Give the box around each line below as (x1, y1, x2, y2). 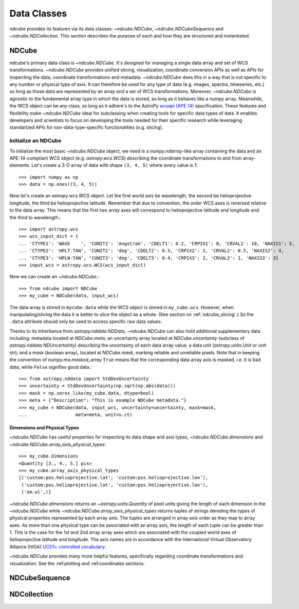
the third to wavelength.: (9, 214, 61, 220)
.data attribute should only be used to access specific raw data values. (9, 318, 162, 325)
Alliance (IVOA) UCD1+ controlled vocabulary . (9, 543, 106, 549)
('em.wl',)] (21, 489, 51, 495)
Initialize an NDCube (9, 137, 62, 144)
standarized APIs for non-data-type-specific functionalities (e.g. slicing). (9, 124, 164, 130)
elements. (9, 162, 31, 168)
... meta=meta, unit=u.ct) (18, 412, 133, 417)
